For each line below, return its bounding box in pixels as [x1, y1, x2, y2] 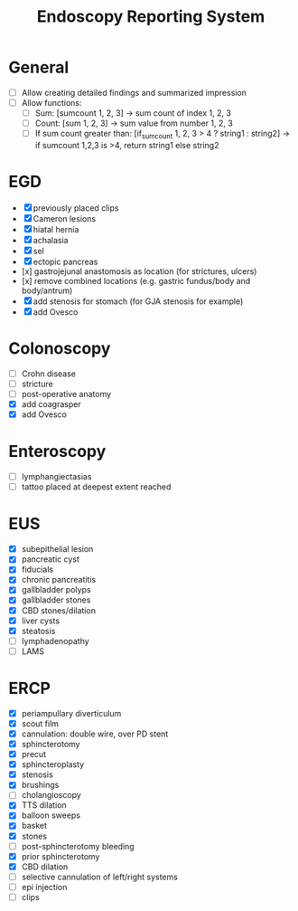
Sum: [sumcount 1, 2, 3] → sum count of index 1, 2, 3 [34, 108, 232, 119]
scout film [21, 717, 60, 729]
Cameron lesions [33, 213, 97, 223]
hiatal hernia [33, 223, 79, 234]
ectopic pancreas [33, 256, 98, 267]
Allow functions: [21, 98, 82, 108]
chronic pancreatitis [21, 574, 97, 585]
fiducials [21, 564, 54, 575]
